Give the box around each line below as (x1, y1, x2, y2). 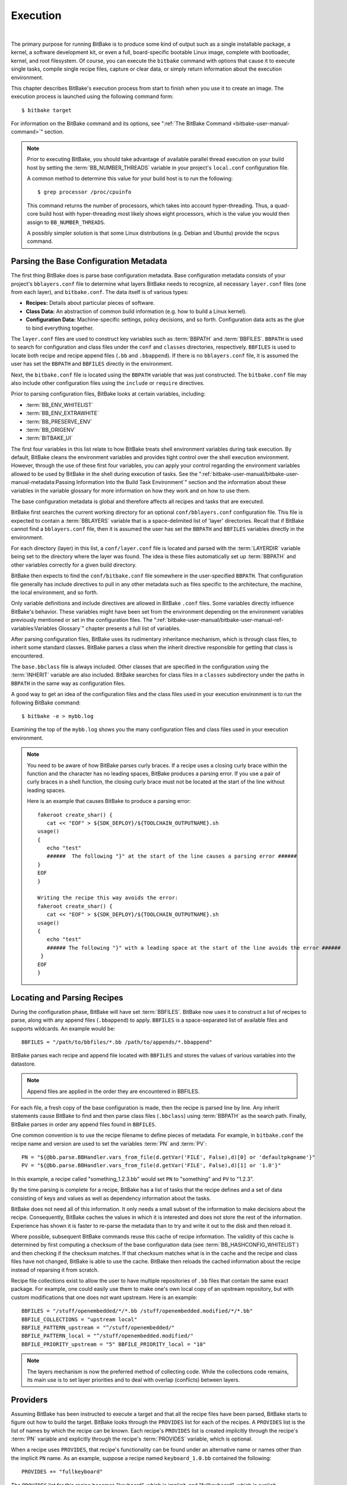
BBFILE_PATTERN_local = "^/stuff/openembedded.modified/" (21, 1332, 194, 1339)
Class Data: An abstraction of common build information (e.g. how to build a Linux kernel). (26, 308, 247, 315)
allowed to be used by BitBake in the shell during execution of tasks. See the (11, 470, 198, 478)
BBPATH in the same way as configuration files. (11, 680, 126, 687)
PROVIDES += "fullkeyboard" (21, 1468, 103, 1475)
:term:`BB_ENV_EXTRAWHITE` (26, 410, 99, 417)
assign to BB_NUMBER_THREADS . (27, 219, 106, 226)
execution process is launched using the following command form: (11, 93, 174, 100)
